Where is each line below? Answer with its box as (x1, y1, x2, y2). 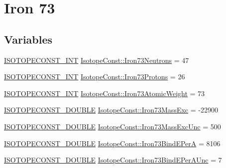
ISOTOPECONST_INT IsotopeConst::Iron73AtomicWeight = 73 (4, 88, 205, 98)
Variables (4, 31, 53, 47)
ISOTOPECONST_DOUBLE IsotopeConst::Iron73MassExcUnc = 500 (4, 121, 221, 131)
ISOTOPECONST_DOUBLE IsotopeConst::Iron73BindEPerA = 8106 (4, 138, 221, 148)
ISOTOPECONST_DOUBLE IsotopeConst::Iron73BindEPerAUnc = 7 (4, 155, 222, 165)
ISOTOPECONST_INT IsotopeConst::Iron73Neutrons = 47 (4, 55, 189, 65)
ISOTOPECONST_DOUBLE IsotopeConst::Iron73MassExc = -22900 (4, 105, 218, 115)
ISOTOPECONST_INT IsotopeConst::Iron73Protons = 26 (4, 71, 185, 82)
